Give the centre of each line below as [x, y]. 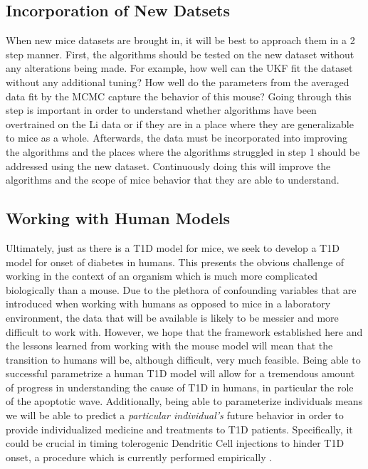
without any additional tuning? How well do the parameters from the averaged [178, 81]
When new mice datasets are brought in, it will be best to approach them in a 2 [180, 40]
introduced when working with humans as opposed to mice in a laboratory [168, 304]
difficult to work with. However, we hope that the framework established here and [184, 331]
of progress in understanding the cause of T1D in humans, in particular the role [180, 387]
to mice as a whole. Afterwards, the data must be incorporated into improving [177, 138]
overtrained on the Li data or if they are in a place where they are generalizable [180, 123]
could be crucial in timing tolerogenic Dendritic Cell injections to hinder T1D [175, 443]
